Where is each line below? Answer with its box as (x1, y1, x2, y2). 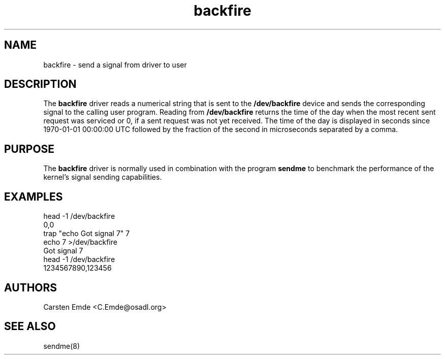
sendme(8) (43, 341, 80, 350)
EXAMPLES (4, 190, 63, 203)
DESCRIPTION (4, 78, 77, 91)
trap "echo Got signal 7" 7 (43, 229, 130, 238)
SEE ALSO (4, 320, 56, 333)
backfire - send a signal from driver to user (43, 60, 187, 69)
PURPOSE (4, 142, 55, 155)
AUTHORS (4, 281, 57, 294)
